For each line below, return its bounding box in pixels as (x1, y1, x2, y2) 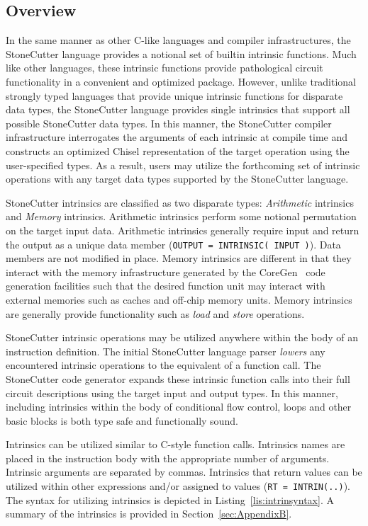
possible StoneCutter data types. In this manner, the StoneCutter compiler (6, 115, 332, 130)
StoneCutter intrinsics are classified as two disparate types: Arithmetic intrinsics (6, 195, 354, 210)
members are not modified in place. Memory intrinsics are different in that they (6, 251, 352, 265)
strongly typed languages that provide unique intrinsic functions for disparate (6, 88, 343, 103)
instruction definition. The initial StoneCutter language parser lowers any (6, 343, 325, 358)
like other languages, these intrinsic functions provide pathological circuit (6, 60, 323, 75)
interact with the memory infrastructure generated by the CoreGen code (6, 264, 325, 279)
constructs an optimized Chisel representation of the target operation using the (6, 143, 350, 158)
